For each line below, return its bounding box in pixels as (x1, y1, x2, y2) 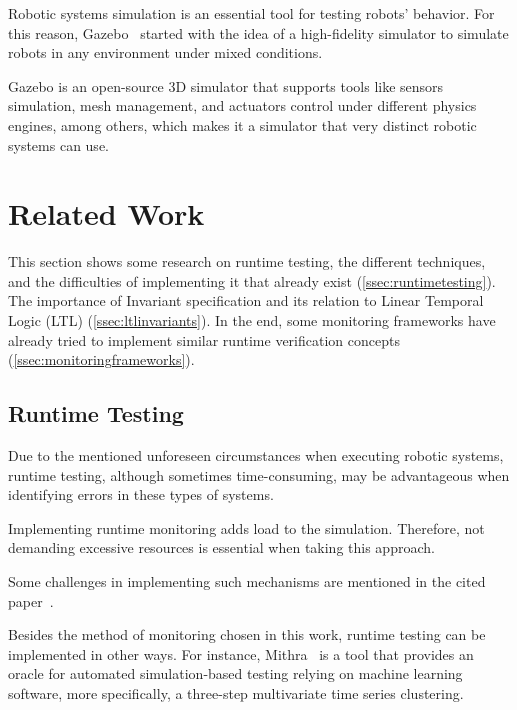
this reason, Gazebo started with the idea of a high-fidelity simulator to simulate (8, 22, 509, 43)
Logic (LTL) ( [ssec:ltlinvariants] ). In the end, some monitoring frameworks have (8, 310, 496, 331)
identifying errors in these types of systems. (8, 484, 274, 505)
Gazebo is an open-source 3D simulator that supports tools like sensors (8, 75, 444, 96)
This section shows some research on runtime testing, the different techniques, (8, 251, 486, 272)
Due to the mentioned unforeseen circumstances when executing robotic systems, (8, 445, 504, 466)
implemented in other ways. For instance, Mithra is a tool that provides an (8, 643, 474, 664)
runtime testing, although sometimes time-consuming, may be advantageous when (8, 464, 510, 485)
